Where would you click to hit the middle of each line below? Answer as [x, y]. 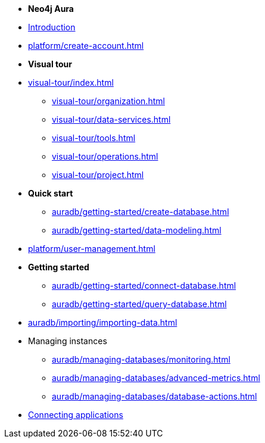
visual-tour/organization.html [108, 101]
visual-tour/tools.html [94, 138]
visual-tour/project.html [98, 175]
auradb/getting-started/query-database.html [139, 304]
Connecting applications [76, 415]
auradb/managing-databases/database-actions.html [155, 396]
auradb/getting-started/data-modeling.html [137, 230]
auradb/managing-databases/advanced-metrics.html [156, 378]
